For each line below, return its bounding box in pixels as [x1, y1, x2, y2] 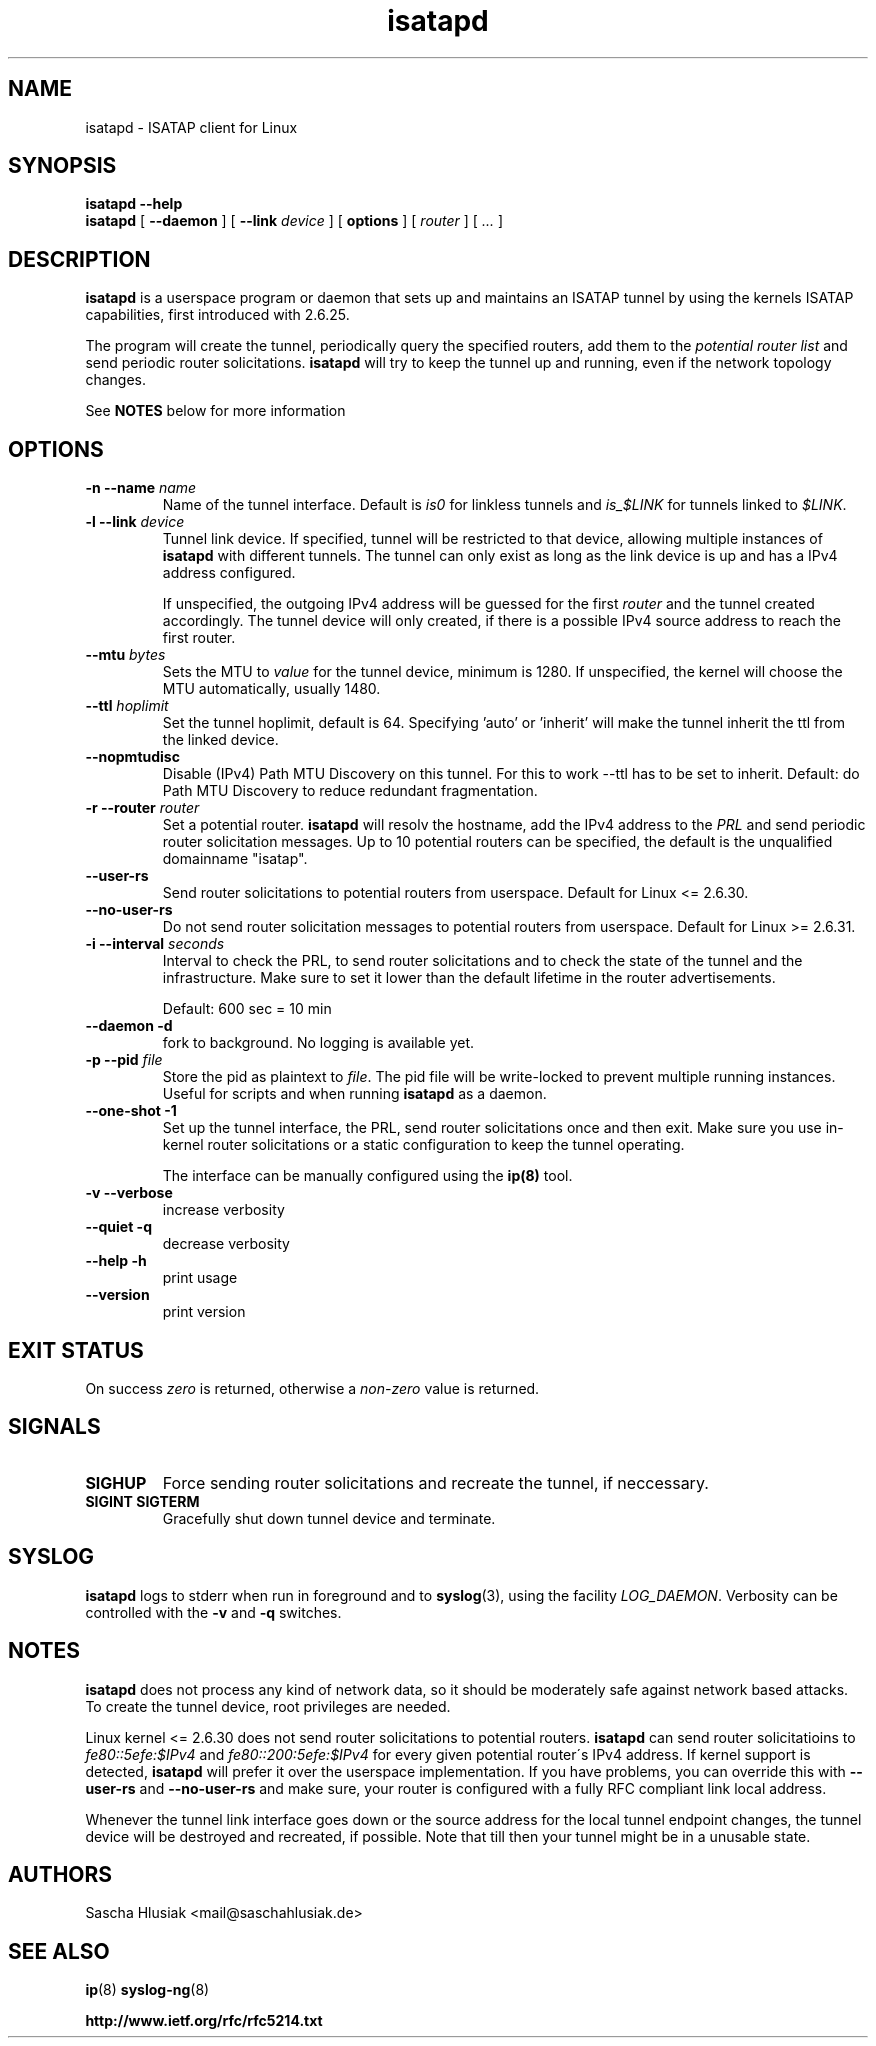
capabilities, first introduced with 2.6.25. [85, 306, 350, 324]
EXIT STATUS [8, 1337, 144, 1363]
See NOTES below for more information [85, 402, 346, 420]
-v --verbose [85, 1184, 173, 1202]
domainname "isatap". [162, 850, 308, 868]
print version [162, 1303, 246, 1321]
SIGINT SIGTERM [85, 1492, 200, 1510]
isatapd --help [85, 195, 183, 213]
